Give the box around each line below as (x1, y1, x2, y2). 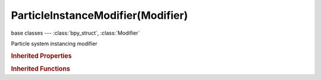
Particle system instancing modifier (11, 40, 97, 47)
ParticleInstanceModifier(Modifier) (11, 9, 188, 22)
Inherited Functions (11, 65, 71, 73)
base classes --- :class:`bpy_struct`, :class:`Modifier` (11, 29, 140, 36)
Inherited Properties (11, 52, 73, 60)
